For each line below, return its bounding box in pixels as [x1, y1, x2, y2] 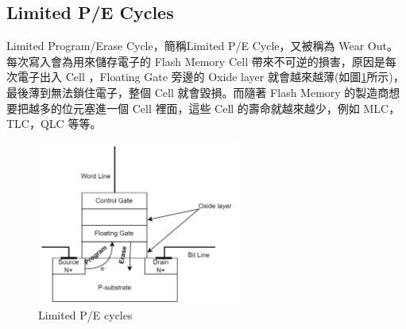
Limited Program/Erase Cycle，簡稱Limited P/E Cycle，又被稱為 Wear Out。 [6, 37, 398, 54]
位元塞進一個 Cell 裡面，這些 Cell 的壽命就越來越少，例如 [61, 99, 360, 116]
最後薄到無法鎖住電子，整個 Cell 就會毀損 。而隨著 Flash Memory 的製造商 [6, 83, 389, 100]
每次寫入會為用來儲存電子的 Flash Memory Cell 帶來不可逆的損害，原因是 [6, 52, 385, 69]
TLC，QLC [6, 115, 64, 132]
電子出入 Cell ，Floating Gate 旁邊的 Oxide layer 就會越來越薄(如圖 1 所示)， [17, 68, 404, 85]
